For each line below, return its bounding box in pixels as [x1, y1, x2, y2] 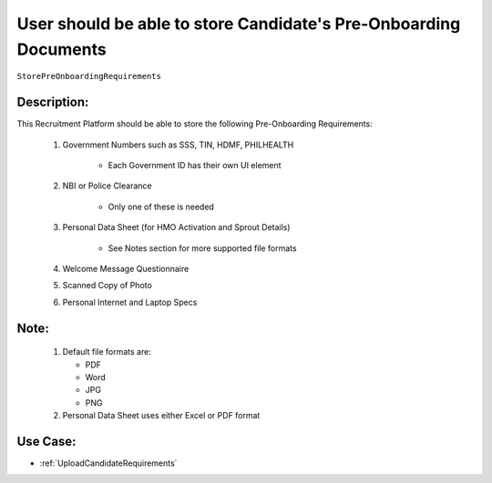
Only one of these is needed [108, 201, 214, 212]
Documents [16, 39, 107, 59]
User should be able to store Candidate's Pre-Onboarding [16, 14, 461, 34]
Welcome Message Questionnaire [62, 263, 190, 274]
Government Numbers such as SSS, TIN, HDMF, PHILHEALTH [62, 139, 294, 150]
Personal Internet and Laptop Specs [62, 297, 198, 307]
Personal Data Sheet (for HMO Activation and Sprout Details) [62, 222, 291, 233]
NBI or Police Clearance [62, 180, 152, 191]
